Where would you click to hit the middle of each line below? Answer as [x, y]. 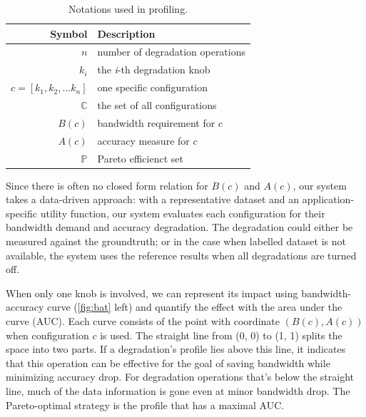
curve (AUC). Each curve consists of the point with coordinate [143, 320]
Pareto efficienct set [140, 158]
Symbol [69, 33]
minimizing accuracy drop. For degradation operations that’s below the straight [180, 377]
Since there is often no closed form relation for [107, 185]
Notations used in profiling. [128, 9]
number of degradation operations [172, 52]
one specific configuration [153, 87]
